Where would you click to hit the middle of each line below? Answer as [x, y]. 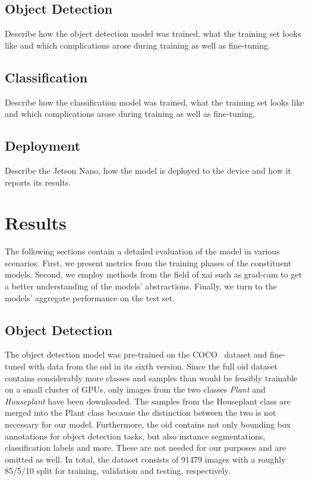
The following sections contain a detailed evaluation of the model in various [142, 251]
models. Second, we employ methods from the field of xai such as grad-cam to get [154, 274]
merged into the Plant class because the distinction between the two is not [141, 412]
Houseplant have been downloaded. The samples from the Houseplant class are [148, 401]
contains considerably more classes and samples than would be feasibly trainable [151, 378]
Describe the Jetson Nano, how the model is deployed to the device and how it [148, 170]
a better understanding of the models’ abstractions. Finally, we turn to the [141, 286]
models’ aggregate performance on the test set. [90, 297]
